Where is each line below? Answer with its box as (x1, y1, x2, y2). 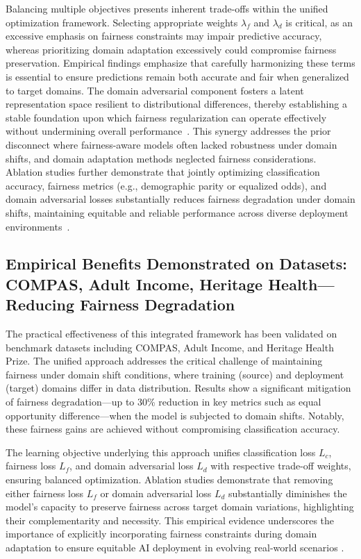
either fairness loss (6, 485, 83, 500)
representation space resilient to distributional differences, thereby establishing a (6, 97, 347, 111)
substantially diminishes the (228, 485, 347, 500)
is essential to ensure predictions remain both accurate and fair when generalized (6, 69, 349, 83)
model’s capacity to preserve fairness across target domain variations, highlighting (6, 499, 354, 514)
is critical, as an (285, 15, 353, 29)
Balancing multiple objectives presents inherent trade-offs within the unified (6, 1, 328, 15)
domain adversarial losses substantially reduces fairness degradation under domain (6, 192, 355, 206)
